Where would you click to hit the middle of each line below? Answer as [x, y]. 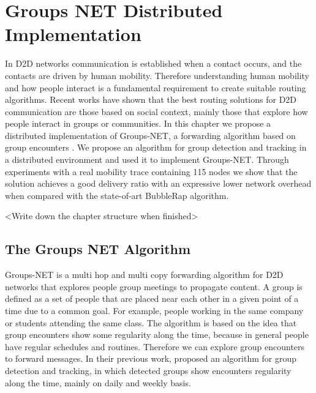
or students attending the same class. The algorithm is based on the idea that [151, 322]
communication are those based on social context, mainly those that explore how [156, 111]
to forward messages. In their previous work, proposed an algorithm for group [151, 358]
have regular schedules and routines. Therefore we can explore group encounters [155, 346]
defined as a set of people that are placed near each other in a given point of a [152, 298]
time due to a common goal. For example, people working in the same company [154, 311]
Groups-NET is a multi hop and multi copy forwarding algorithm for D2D [144, 275]
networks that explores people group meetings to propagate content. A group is [154, 286]
